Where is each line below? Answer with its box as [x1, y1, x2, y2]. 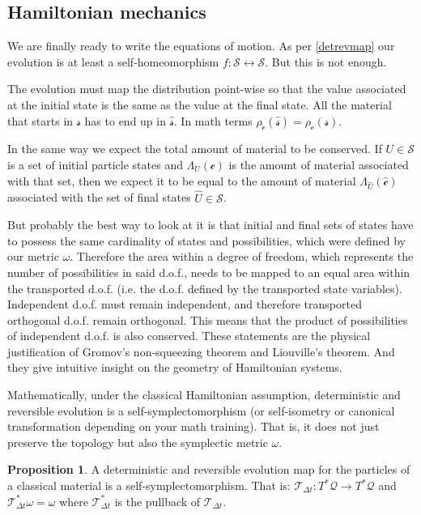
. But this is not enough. [265, 53, 387, 70]
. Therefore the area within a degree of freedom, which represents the [70, 248, 414, 265]
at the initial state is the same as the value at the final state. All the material [7, 96, 392, 113]
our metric [7, 248, 59, 265]
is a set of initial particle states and [7, 155, 183, 172]
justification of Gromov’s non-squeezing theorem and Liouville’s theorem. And [7, 343, 395, 360]
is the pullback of [114, 492, 201, 509]
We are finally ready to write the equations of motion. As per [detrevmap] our [7, 37, 395, 54]
